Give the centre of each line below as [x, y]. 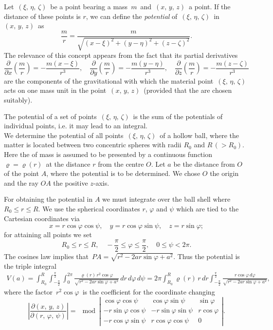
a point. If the [209, 6]
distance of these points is [42, 16]
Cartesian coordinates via [42, 218]
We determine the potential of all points [64, 135]
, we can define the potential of [132, 16]
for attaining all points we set [48, 234]
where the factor [28, 291]
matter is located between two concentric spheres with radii [93, 145]
